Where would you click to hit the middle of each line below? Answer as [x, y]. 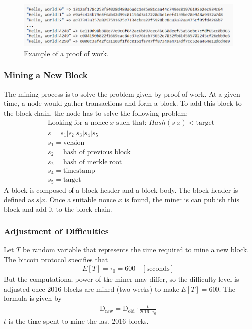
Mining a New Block [46, 75]
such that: [131, 123]
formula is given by [33, 298]
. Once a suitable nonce [81, 199]
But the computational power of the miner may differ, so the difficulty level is [122, 279]
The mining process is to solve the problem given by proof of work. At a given [122, 93]
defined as [19, 199]
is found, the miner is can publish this [182, 199]
